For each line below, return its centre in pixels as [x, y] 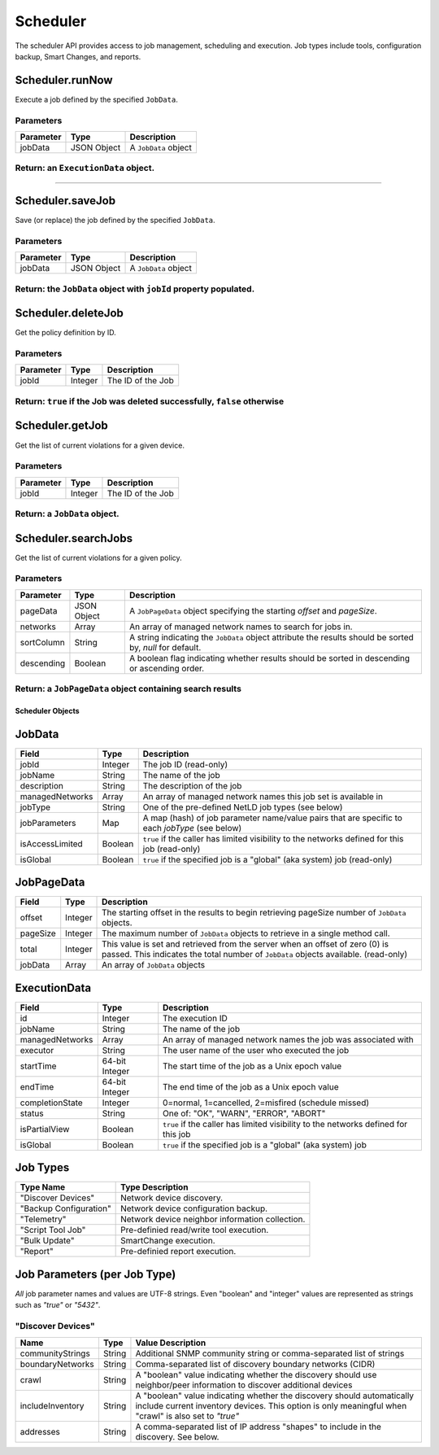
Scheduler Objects [47, 711]
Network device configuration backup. [194, 1208]
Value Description [171, 1343]
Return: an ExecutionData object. [85, 168]
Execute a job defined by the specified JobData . [96, 99]
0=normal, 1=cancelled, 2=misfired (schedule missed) [266, 1103]
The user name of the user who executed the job [256, 1050]
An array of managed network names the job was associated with [288, 1039]
